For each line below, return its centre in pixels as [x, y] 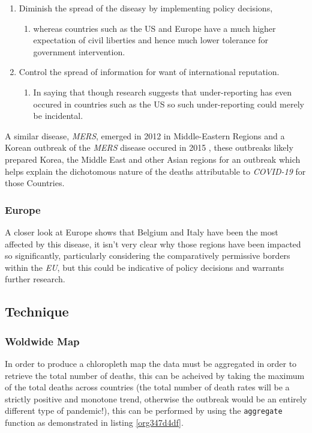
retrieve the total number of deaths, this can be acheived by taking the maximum [155, 375]
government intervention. [79, 51]
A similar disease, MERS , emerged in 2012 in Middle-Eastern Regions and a [145, 135]
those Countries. [35, 183]
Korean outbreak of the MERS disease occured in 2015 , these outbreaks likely [149, 147]
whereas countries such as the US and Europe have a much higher [154, 28]
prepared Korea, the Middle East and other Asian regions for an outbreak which [153, 159]
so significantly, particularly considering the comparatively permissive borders [148, 256]
